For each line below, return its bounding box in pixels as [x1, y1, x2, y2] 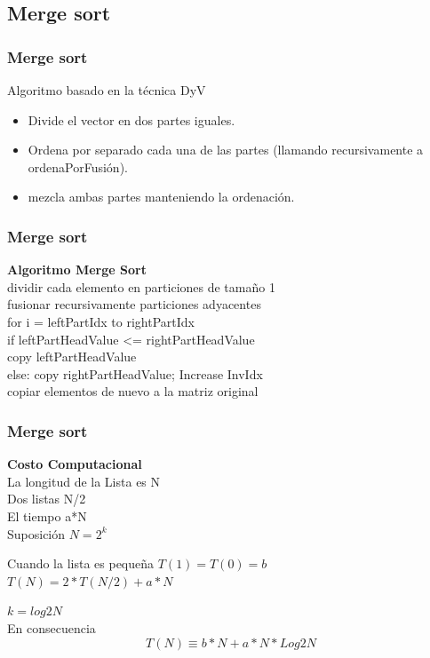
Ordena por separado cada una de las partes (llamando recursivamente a [28, 140, 424, 159]
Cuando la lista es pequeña [7, 554, 155, 573]
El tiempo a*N [7, 506, 87, 525]
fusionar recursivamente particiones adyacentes [7, 295, 261, 313]
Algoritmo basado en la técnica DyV [7, 81, 206, 99]
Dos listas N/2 [7, 489, 86, 508]
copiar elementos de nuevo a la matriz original [7, 382, 259, 400]
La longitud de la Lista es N [7, 472, 161, 490]
